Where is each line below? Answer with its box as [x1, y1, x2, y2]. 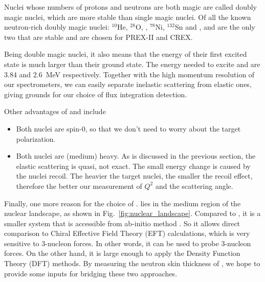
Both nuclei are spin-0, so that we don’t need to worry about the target [16, 123, 241, 134]
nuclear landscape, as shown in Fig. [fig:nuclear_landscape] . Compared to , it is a [4, 208, 261, 219]
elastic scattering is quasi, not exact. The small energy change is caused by [16, 160, 251, 171]
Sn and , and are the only [174, 21, 255, 32]
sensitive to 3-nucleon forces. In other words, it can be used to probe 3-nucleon [4, 237, 251, 248]
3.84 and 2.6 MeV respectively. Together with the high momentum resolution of [4, 69, 255, 79]
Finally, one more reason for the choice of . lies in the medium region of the [4, 198, 241, 208]
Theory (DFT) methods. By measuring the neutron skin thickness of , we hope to [4, 258, 260, 269]
